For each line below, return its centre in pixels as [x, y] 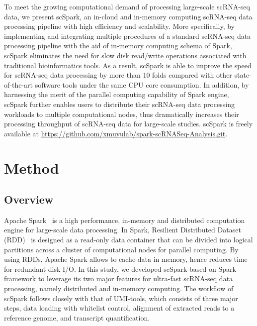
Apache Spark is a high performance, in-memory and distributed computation [125, 220]
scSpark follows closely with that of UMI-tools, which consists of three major [121, 298]
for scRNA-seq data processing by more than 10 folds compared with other [118, 75]
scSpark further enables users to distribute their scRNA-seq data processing [119, 104]
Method [32, 167]
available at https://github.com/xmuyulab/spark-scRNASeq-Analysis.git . [116, 133]
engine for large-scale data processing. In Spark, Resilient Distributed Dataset [123, 230]
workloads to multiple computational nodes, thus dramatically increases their [122, 114]
